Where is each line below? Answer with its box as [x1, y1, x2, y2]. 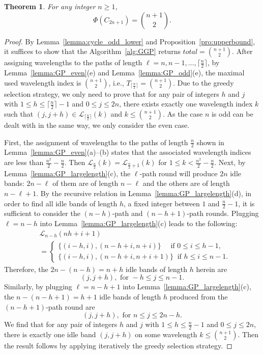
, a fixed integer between [124, 198, 200, 208]
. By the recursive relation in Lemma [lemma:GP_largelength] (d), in [36, 188, 252, 199]
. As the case [162, 108, 203, 119]
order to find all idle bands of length [4, 198, 118, 208]
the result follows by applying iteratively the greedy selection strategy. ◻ [4, 340, 232, 350]
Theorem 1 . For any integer [4, 1, 96, 11]
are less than [4, 157, 44, 168]
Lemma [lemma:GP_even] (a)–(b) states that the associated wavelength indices [4, 147, 251, 157]
